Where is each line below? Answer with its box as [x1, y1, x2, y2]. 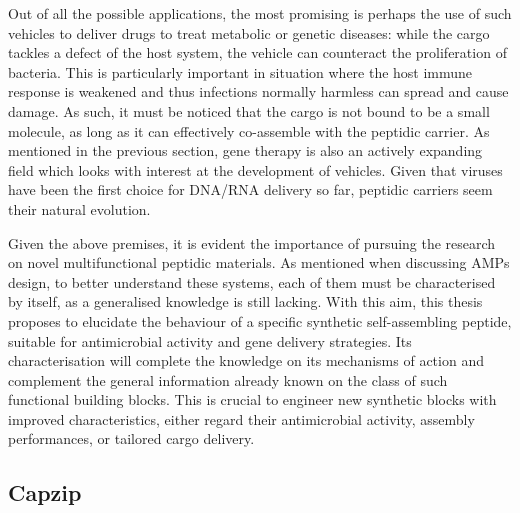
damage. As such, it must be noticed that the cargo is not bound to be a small [8, 100, 490, 121]
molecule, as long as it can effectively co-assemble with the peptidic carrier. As [8, 120, 490, 141]
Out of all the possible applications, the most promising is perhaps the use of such [8, 3, 512, 23]
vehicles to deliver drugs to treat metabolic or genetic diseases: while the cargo [8, 22, 490, 43]
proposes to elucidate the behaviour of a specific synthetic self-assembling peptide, [8, 310, 512, 331]
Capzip [8, 477, 82, 508]
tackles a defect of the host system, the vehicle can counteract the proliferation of [8, 42, 507, 63]
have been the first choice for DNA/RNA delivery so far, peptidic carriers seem [8, 179, 493, 200]
